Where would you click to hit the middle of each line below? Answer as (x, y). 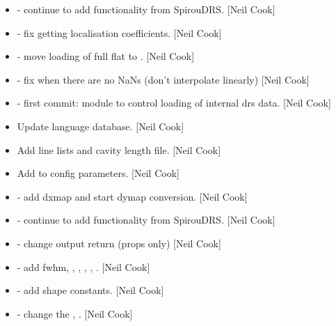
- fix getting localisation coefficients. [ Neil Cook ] (119, 32)
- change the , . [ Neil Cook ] (75, 313)
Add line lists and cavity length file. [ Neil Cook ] (119, 149)
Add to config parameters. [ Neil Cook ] (98, 173)
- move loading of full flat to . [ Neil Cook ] (106, 56)
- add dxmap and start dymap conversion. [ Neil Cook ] (132, 196)
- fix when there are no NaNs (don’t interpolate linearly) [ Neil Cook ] (163, 79)
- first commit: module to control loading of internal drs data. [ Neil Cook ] (174, 103)
